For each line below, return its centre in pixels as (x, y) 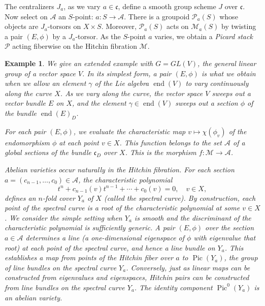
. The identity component (173, 287)
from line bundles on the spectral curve (65, 287)
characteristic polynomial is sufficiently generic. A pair (90, 227)
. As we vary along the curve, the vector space (131, 93)
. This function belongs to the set (171, 142)
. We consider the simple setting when (63, 217)
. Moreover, (119, 26)
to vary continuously (217, 83)
